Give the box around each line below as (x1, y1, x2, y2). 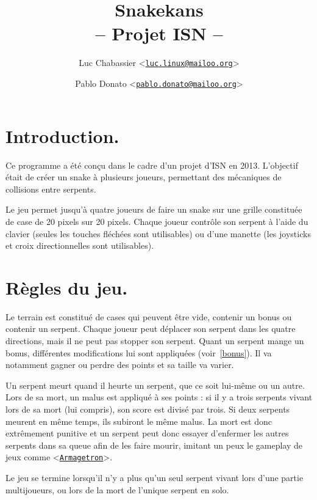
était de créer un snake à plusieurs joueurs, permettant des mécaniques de (5, 171, 282, 183)
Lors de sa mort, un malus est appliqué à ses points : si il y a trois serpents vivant (5, 391, 313, 403)
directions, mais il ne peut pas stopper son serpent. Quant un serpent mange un (5, 334, 304, 347)
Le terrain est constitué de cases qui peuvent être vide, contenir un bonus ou (5, 310, 292, 323)
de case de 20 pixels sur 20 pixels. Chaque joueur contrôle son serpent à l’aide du (5, 215, 308, 227)
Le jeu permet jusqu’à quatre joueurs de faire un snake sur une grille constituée (5, 203, 302, 216)
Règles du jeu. (5, 274, 128, 300)
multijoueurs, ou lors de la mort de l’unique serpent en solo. (5, 483, 229, 496)
